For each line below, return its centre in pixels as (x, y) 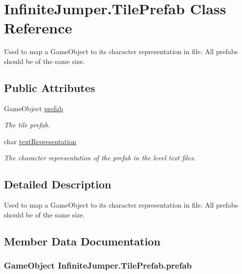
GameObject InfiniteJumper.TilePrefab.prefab (98, 265)
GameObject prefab (34, 108)
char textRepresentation (40, 141)
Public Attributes (50, 87)
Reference (38, 28)
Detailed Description (58, 184)
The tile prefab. (27, 125)
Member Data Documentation (82, 241)
